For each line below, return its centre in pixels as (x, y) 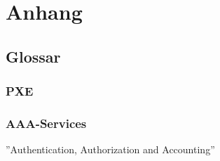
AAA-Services (46, 123)
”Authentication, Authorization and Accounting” (110, 149)
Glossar (33, 56)
